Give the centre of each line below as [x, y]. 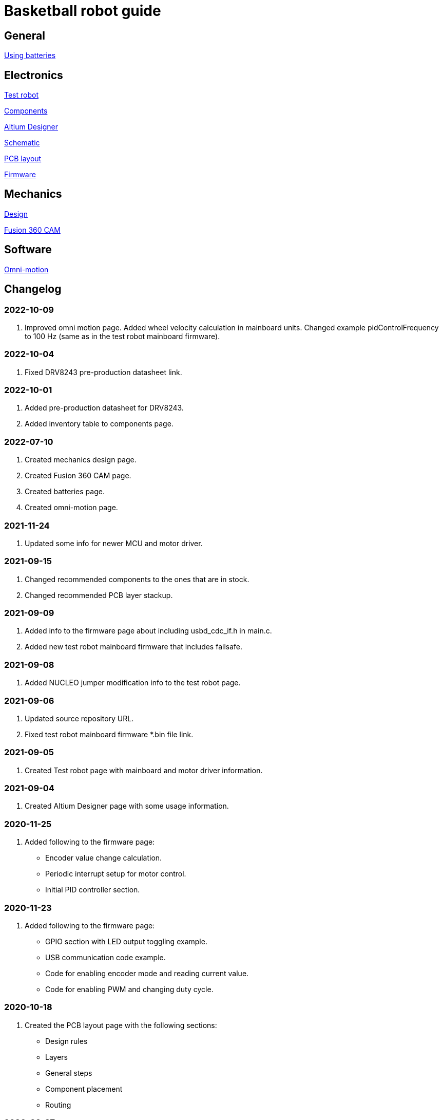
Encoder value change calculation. [104, 858]
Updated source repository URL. [79, 718]
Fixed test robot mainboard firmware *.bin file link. [109, 734]
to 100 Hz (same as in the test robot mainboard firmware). [122, 336]
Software [28, 250]
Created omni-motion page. [71, 508]
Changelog [33, 289]
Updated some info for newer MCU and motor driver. [114, 543]
